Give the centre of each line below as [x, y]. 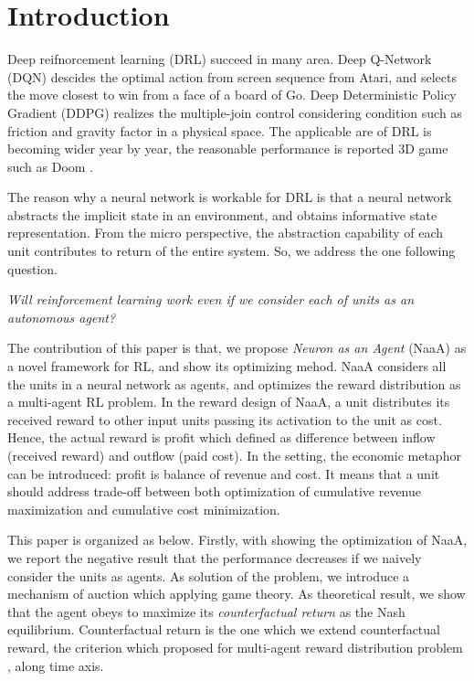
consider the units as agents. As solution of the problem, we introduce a [209, 575]
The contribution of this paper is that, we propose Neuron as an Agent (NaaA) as [237, 348]
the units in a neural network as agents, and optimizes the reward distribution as [234, 383]
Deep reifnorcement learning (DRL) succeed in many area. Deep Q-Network [220, 59]
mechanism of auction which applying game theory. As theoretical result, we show [237, 594]
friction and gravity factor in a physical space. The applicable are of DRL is [220, 130]
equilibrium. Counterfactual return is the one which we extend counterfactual [224, 629]
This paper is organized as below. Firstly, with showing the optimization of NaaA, [237, 540]
